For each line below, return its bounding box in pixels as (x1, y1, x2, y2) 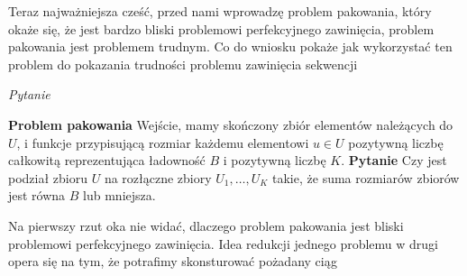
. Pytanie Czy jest (341, 151, 447, 170)
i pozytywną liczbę (223, 151, 326, 170)
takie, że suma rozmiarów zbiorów (272, 168, 460, 187)
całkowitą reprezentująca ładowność (8, 151, 206, 170)
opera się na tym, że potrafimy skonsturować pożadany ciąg (8, 252, 338, 271)
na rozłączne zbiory (104, 168, 212, 187)
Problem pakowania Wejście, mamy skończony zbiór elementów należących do (8, 115, 453, 133)
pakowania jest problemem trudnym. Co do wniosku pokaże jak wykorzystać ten (8, 37, 453, 56)
